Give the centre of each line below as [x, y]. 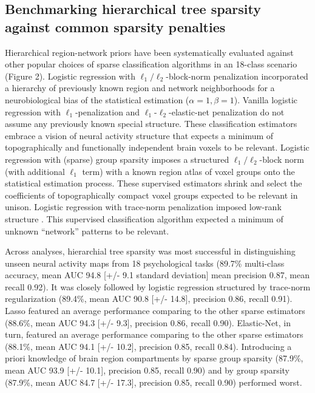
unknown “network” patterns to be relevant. [87, 231]
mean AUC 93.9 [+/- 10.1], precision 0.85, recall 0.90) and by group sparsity [147, 370]
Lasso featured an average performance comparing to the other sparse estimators [155, 311]
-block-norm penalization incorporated [237, 76]
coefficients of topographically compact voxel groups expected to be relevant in [151, 195]
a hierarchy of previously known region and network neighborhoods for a [140, 88]
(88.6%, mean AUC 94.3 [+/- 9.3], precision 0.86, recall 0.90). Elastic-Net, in [148, 322]
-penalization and [107, 111]
